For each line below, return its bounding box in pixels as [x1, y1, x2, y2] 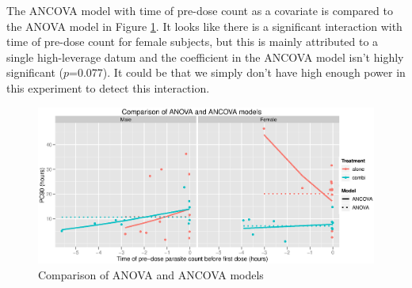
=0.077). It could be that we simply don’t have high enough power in [69, 64, 406, 81]
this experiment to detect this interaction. [6, 79, 210, 96]
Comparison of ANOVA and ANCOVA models [38, 266, 264, 282]
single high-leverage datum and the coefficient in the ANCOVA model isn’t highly [6, 48, 404, 65]
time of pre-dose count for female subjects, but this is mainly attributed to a [6, 33, 379, 50]
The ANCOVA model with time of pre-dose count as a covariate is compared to [6, 2, 393, 18]
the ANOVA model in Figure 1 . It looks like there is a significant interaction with [6, 17, 402, 34]
